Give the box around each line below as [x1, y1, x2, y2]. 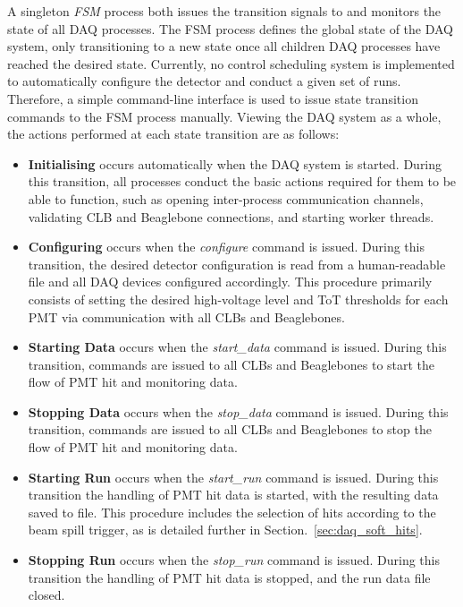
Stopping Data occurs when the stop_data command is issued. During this [28, 402, 449, 421]
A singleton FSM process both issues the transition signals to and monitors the [7, 2, 442, 20]
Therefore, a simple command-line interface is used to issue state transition [7, 89, 418, 107]
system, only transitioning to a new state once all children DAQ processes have [7, 37, 441, 56]
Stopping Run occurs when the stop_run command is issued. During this [28, 551, 441, 569]
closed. [28, 586, 65, 604]
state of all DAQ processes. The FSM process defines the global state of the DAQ [7, 19, 453, 38]
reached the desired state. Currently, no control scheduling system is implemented [7, 54, 455, 73]
